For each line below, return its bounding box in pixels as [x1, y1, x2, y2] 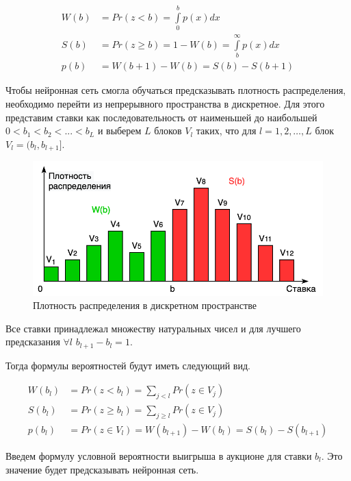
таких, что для [196, 123, 257, 138]
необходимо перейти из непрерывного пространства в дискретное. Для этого [5, 96, 325, 110]
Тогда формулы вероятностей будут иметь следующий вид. [5, 358, 250, 372]
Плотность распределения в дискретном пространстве [33, 298, 257, 312]
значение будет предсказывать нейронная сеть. [5, 462, 199, 476]
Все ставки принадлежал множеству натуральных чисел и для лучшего [5, 321, 301, 335]
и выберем [97, 123, 142, 138]
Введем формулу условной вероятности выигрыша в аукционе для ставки [5, 449, 312, 463]
